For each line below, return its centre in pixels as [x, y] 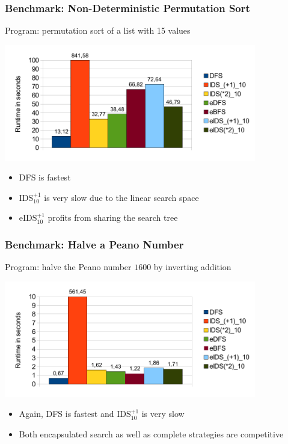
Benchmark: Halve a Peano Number [94, 244]
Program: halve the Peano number [68, 267]
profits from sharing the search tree [113, 217]
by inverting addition [192, 267]
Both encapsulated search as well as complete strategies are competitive [151, 433]
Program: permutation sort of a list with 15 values [98, 30]
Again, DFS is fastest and [66, 414]
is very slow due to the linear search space [121, 197]
